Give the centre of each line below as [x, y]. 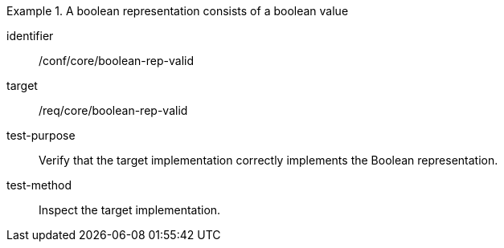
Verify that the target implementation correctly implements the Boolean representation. [268, 160]
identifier [30, 36]
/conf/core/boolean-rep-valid [117, 61]
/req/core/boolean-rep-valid [113, 110]
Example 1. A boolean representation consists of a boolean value [178, 11]
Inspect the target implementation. [130, 210]
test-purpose [41, 135]
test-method [39, 185]
